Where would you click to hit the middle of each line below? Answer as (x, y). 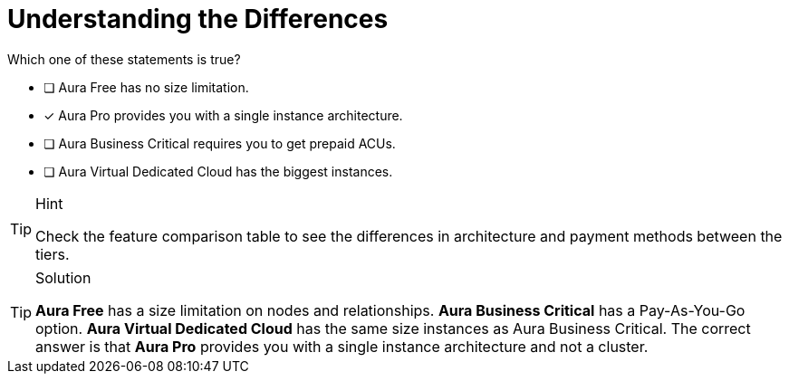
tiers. (53, 254)
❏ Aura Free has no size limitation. (146, 87)
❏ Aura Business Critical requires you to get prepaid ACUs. (220, 143)
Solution (63, 277)
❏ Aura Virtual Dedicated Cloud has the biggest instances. (218, 171)
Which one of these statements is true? (124, 59)
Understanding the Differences (198, 19)
